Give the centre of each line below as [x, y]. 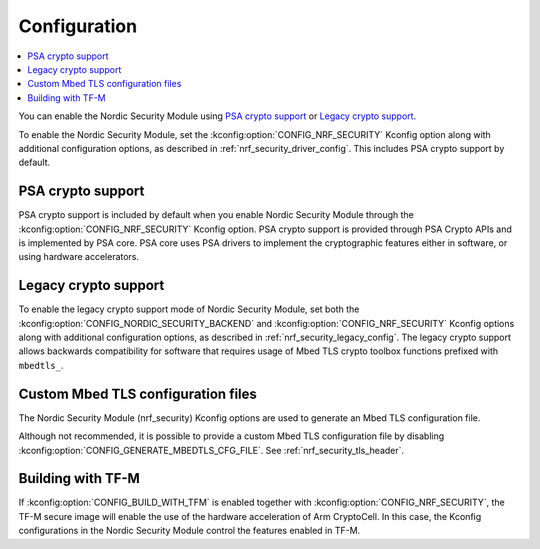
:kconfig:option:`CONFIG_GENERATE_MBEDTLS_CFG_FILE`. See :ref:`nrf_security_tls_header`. [211, 450]
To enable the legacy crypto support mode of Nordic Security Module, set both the [189, 309]
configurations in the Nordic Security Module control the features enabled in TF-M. [189, 531]
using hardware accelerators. [79, 257]
